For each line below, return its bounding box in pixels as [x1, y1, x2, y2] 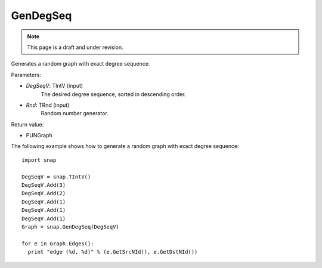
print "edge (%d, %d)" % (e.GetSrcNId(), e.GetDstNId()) [27, 248, 198, 255]
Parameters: [11, 71, 41, 78]
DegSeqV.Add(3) [21, 182, 66, 189]
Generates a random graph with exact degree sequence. [11, 60, 150, 67]
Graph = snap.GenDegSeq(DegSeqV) [21, 223, 119, 230]
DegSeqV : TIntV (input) [26, 82, 83, 90]
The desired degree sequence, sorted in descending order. [41, 90, 186, 98]
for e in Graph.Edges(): [21, 240, 94, 247]
